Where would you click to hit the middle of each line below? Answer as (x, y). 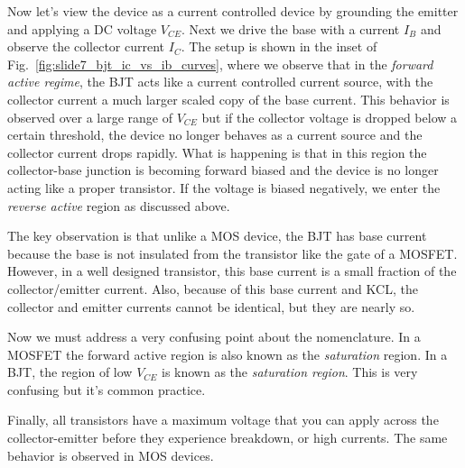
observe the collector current (86, 46)
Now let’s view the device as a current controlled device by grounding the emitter (233, 11)
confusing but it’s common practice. (107, 389)
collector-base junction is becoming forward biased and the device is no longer (223, 170)
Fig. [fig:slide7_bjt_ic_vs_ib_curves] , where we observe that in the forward (220, 64)
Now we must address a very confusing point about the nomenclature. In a (214, 337)
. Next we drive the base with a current (290, 28)
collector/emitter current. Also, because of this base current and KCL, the (213, 288)
